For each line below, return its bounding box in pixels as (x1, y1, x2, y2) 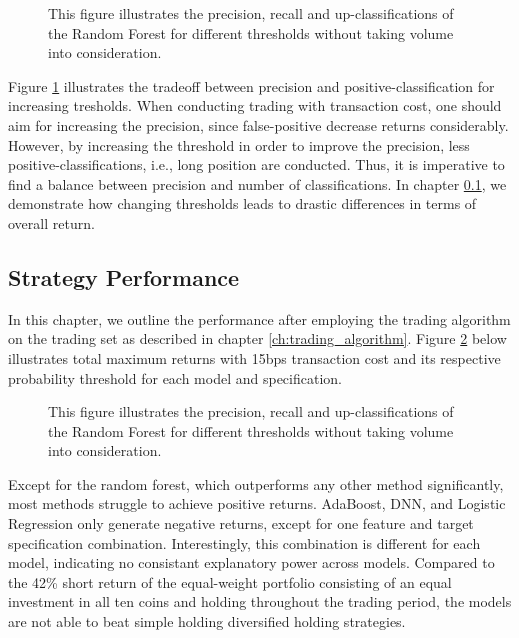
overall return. (8, 212, 95, 233)
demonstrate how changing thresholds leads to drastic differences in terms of (8, 193, 477, 214)
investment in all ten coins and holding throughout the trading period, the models (8, 591, 512, 612)
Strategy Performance (8, 261, 240, 292)
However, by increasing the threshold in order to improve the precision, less (8, 134, 470, 155)
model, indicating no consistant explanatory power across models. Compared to (8, 552, 495, 573)
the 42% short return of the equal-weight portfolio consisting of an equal (8, 571, 452, 592)
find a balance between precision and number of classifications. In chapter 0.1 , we (8, 173, 507, 194)
